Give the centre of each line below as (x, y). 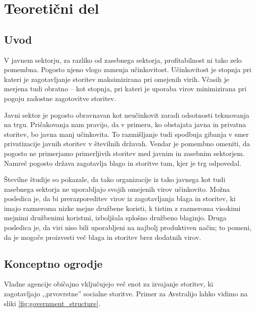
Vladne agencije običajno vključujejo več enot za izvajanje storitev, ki (109, 284)
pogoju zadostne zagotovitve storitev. (60, 98)
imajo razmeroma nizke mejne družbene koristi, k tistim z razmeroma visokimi (122, 208)
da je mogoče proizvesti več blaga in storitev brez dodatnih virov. (103, 237)
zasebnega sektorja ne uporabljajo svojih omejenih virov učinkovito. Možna (117, 189)
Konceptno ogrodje (53, 263)
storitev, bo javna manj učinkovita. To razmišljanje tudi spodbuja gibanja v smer (127, 134)
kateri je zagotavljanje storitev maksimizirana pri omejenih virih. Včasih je (117, 79)
